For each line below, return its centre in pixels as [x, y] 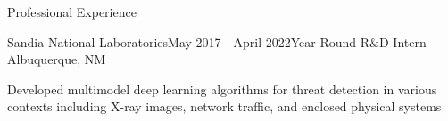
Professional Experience [72, 12]
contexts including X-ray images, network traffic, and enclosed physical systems [224, 106]
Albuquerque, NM [57, 59]
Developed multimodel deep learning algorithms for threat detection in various [222, 89]
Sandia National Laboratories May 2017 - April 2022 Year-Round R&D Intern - [221, 41]
